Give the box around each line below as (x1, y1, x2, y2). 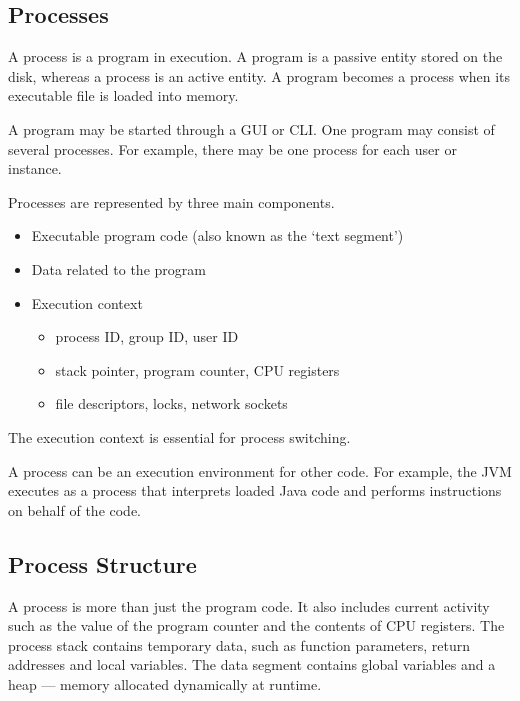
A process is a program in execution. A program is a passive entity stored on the (8, 46, 503, 67)
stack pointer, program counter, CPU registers (55, 359, 340, 380)
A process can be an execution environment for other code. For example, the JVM (8, 460, 512, 481)
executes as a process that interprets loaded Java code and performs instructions (8, 480, 502, 501)
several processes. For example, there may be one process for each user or (8, 138, 457, 159)
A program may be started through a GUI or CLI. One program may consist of (8, 118, 495, 139)
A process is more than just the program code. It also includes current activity (8, 595, 490, 616)
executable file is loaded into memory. (8, 85, 239, 106)
